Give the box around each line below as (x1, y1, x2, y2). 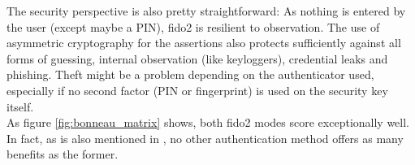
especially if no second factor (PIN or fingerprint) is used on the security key (6, 81, 388, 98)
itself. (6, 98, 34, 115)
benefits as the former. (6, 145, 119, 163)
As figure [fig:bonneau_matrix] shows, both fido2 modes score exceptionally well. (6, 114, 410, 131)
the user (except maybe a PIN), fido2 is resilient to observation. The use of (6, 18, 380, 35)
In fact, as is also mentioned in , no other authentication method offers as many (6, 129, 404, 146)
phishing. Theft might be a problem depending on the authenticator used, (6, 66, 374, 83)
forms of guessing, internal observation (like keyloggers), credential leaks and (6, 50, 388, 67)
